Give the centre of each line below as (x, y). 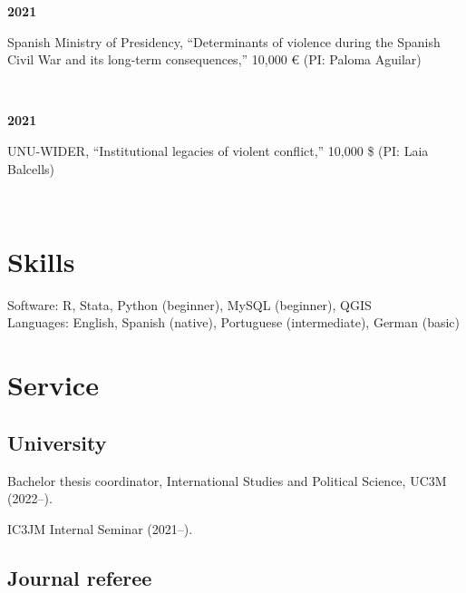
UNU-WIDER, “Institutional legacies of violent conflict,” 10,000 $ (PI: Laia (218, 150)
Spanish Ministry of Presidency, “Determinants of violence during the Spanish (224, 41)
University (57, 442)
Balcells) (31, 168)
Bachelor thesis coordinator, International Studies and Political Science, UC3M (227, 480)
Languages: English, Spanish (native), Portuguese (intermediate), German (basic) (233, 322)
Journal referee (80, 577)
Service (53, 385)
